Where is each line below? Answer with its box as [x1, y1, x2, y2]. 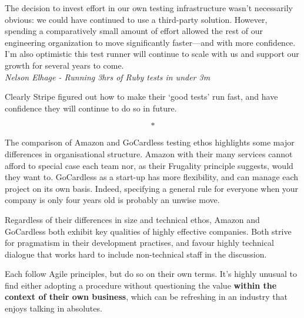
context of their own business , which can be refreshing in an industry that [5, 290, 288, 303]
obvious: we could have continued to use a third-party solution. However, [5, 13, 268, 25]
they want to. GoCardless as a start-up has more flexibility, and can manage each [5, 171, 299, 183]
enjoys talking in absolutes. [5, 302, 102, 314]
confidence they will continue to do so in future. [5, 102, 177, 114]
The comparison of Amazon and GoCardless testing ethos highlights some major [5, 136, 295, 148]
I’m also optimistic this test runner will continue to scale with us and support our [5, 48, 299, 60]
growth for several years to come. [5, 59, 124, 71]
